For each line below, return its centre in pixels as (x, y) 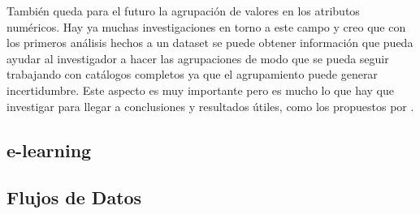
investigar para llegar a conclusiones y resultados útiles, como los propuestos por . (210, 106)
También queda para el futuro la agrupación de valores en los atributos (183, 11)
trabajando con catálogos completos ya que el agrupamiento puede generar (192, 74)
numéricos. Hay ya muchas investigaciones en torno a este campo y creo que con (206, 26)
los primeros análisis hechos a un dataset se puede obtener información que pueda (210, 43)
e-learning (49, 150)
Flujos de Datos (74, 197)
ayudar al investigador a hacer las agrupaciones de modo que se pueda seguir (198, 58)
